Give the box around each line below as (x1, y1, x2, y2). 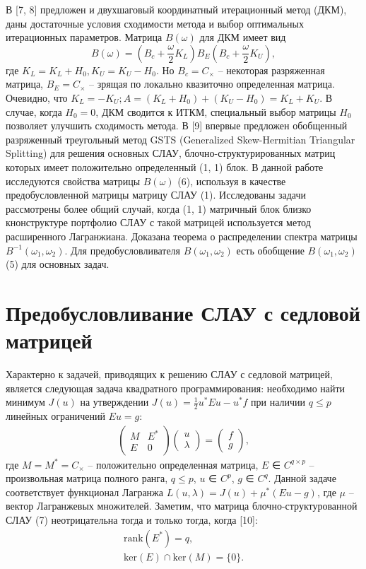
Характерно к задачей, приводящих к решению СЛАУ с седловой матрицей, (6, 367, 333, 381)
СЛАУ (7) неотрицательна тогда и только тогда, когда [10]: (6, 512, 258, 527)
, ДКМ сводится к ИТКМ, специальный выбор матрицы (95, 104, 336, 119)
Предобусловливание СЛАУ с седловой (6, 298, 360, 327)
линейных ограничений (6, 409, 105, 423)
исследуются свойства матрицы (6, 173, 141, 188)
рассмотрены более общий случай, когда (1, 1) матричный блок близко (6, 201, 312, 216)
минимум (6, 394, 45, 409)
